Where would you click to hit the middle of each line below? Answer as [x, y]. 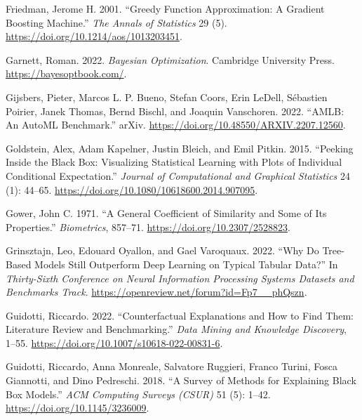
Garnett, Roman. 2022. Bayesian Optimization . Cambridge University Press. [170, 59]
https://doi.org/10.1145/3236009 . [78, 408]
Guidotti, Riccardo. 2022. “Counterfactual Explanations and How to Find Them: [180, 315]
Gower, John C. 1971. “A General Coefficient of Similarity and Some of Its [166, 213]
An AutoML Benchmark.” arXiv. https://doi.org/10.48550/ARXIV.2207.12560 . [176, 125]
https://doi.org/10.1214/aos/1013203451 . [94, 36]
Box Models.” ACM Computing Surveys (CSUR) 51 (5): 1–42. [138, 394]
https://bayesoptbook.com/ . [66, 73]
